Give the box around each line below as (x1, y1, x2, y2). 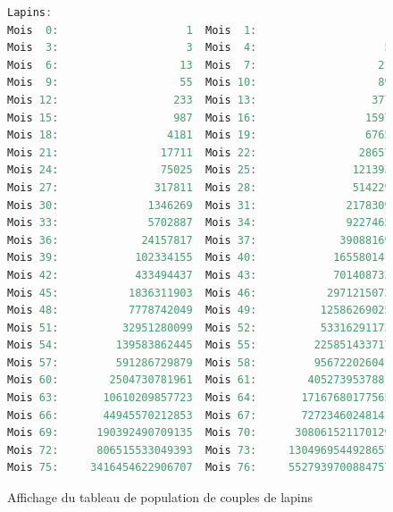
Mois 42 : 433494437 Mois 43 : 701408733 (7, 268, 391, 281)
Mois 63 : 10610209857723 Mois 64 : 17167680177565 (7, 391, 391, 405)
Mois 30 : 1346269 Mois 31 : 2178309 (7, 198, 391, 212)
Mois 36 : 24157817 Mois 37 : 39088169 (7, 233, 391, 247)
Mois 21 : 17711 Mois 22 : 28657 (7, 146, 391, 159)
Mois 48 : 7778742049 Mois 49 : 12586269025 (7, 304, 391, 317)
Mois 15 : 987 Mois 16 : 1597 (7, 111, 391, 124)
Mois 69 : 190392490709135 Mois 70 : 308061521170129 (7, 426, 391, 440)
